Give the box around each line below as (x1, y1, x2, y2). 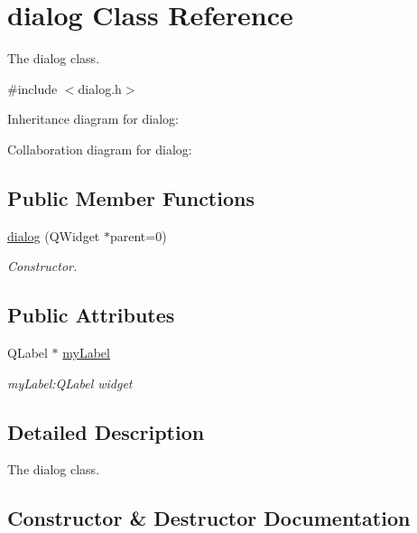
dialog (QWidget (7, 226, 100, 245)
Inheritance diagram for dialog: (7, 109, 179, 128)
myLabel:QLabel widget (7, 373, 133, 392)
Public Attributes (7, 301, 175, 329)
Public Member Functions (7, 183, 255, 211)
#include (7, 79, 58, 98)
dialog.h (78, 79, 122, 98)
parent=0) (109, 226, 167, 245)
